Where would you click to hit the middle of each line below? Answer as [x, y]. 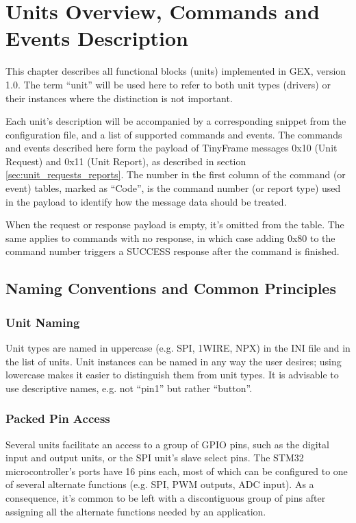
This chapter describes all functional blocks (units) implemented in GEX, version [176, 71]
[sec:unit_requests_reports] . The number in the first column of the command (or [176, 174]
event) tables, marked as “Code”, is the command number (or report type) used [173, 188]
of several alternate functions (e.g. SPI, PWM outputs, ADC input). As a [160, 484]
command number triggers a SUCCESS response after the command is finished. [173, 251]
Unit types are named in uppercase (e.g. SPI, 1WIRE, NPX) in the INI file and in [178, 348]
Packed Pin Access [58, 418]
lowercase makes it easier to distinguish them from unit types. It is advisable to [172, 375]
